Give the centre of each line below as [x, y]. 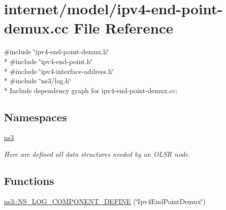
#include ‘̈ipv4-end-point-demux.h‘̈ [57, 52]
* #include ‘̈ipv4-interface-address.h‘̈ [59, 71]
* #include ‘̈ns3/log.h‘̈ [38, 81]
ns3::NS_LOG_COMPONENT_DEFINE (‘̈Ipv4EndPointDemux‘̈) [105, 201]
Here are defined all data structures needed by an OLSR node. [97, 154]
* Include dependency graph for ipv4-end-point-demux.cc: [91, 90]
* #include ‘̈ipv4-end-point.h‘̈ [48, 61]
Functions [29, 181]
